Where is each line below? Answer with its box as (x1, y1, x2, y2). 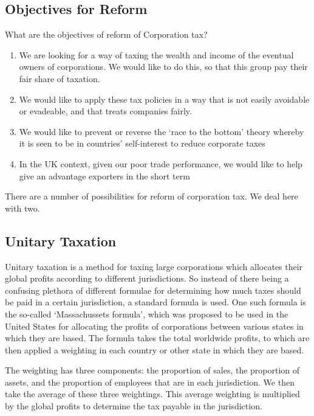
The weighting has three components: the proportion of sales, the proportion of (5, 364, 300, 376)
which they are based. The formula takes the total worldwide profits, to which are (5, 331, 310, 344)
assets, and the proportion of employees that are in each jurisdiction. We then (5, 375, 295, 388)
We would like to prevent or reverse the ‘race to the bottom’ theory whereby (19, 125, 304, 137)
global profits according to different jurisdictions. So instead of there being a (5, 272, 289, 285)
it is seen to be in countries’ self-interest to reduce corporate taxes (19, 137, 265, 150)
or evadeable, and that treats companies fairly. (19, 105, 192, 117)
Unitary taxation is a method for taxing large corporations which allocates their (5, 260, 303, 272)
